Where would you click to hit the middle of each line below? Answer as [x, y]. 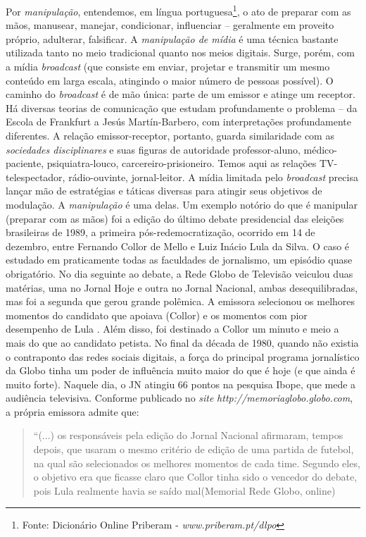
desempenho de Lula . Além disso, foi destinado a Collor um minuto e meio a [172, 329]
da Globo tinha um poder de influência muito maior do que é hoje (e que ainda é [181, 370]
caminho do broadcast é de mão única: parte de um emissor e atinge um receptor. [181, 94]
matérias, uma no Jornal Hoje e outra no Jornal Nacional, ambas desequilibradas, [182, 287]
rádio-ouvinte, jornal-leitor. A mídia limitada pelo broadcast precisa [213, 177]
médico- [320, 149]
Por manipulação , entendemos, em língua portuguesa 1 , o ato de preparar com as [178, 10]
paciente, [25, 163]
